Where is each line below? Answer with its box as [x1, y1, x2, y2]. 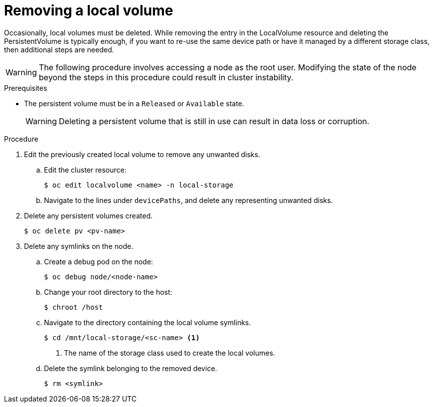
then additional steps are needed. [4, 45, 114, 54]
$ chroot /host [44, 303, 103, 311]
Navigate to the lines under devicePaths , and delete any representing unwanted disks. [44, 196, 333, 204]
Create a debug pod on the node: [44, 257, 153, 266]
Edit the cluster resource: [44, 165, 127, 174]
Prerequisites [4, 83, 47, 92]
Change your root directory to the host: [44, 287, 172, 296]
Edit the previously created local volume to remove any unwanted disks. [24, 150, 260, 159]
